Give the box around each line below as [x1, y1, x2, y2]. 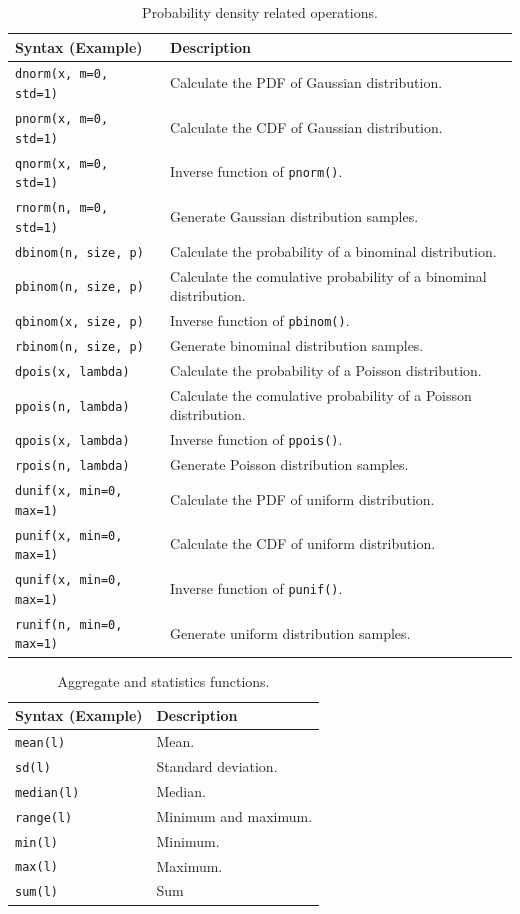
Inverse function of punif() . [170, 577, 343, 598]
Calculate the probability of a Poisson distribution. [170, 359, 482, 380]
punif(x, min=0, [15, 528, 123, 543]
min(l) [15, 835, 58, 850]
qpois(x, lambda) [15, 434, 130, 449]
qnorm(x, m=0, [15, 156, 109, 171]
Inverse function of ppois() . [170, 429, 343, 450]
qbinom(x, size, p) [15, 315, 144, 330]
